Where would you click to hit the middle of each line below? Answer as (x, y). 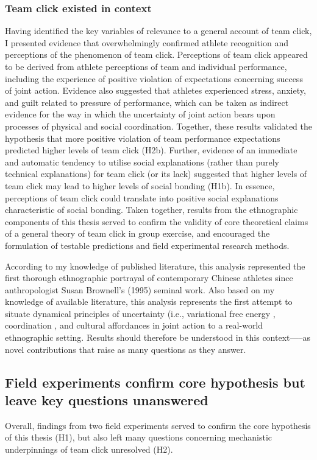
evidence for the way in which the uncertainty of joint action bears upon (140, 114)
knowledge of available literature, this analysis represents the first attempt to (149, 301)
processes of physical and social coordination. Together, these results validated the (158, 126)
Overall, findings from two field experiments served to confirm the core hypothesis (158, 425)
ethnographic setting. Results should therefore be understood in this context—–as (158, 337)
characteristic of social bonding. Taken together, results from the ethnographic (151, 210)
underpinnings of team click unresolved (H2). (89, 449)
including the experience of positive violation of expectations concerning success (154, 78)
